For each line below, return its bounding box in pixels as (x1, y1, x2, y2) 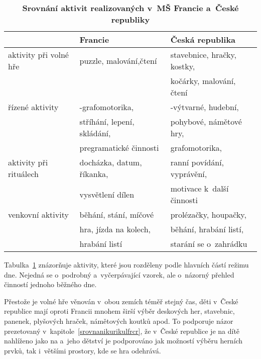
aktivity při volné (8, 49, 69, 60)
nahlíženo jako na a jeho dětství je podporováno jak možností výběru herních (4, 335, 243, 346)
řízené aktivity (8, 101, 59, 113)
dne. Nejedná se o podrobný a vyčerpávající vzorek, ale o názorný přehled (4, 269, 234, 280)
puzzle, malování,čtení (79, 54, 157, 66)
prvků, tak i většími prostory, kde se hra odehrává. (4, 345, 161, 355)
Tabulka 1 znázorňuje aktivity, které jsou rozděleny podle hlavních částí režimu (4, 259, 249, 270)
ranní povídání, (170, 156, 224, 168)
